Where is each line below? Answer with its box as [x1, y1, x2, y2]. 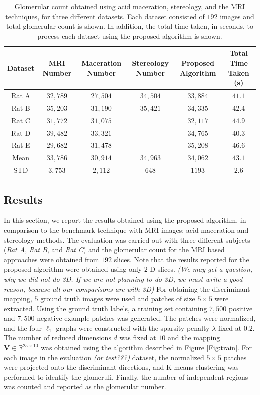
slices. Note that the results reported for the [114, 254, 249, 264]
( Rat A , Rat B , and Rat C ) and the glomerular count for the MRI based [4, 244, 225, 255]
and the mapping [168, 332, 220, 343]
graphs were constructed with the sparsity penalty [56, 322, 210, 333]
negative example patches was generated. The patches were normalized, [37, 313, 256, 323]
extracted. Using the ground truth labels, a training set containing [4, 303, 207, 313]
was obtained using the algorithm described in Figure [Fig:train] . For [41, 342, 252, 353]
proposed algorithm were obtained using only [4, 264, 142, 274]
